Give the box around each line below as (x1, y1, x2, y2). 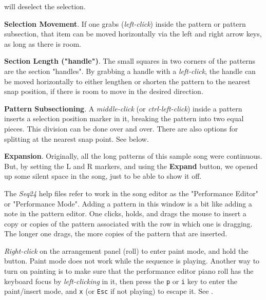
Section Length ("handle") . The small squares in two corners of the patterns (4, 55, 256, 66)
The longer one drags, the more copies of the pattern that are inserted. (4, 228, 227, 239)
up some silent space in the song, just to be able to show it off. (4, 171, 202, 181)
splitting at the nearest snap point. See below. (4, 133, 149, 144)
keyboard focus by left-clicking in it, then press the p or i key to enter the (4, 275, 237, 286)
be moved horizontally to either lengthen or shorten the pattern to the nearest (4, 76, 251, 86)
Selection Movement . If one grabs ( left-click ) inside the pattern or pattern (4, 18, 246, 29)
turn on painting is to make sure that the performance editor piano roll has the (4, 266, 254, 276)
